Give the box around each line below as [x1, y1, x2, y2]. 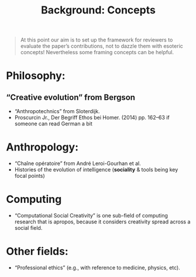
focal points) [14, 173, 45, 180]
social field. [14, 225, 43, 232]
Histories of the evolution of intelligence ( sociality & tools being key [14, 166, 178, 173]
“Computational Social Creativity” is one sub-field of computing [14, 212, 169, 219]
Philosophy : [6, 69, 66, 82]
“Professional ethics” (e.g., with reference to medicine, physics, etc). [14, 264, 180, 271]
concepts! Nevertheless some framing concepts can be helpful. [20, 49, 174, 56]
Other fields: [6, 245, 68, 258]
